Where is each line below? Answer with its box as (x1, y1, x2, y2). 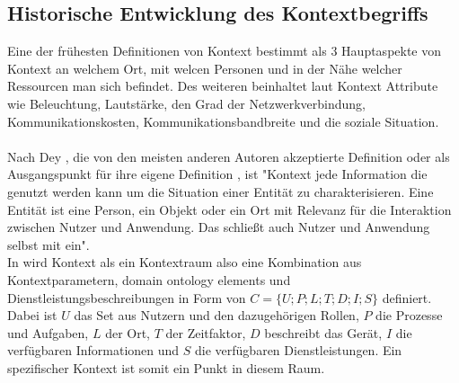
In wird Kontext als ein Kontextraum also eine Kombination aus (7, 253, 362, 272)
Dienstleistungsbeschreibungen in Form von (7, 288, 246, 307)
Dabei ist (7, 306, 57, 325)
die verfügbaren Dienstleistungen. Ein (195, 341, 402, 360)
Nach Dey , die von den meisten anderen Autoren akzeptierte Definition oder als (7, 147, 450, 165)
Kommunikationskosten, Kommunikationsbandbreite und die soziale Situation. (7, 111, 439, 130)
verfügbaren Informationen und (7, 341, 180, 360)
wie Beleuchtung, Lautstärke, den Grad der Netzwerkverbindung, (7, 94, 366, 112)
